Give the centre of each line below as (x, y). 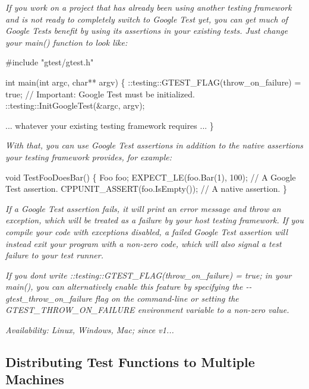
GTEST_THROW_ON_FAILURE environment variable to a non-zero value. (147, 310)
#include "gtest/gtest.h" (50, 62)
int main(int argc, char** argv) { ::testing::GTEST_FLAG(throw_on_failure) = (153, 82)
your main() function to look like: (67, 42)
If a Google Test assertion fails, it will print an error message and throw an (143, 208)
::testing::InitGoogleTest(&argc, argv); (75, 105)
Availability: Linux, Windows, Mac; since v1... (90, 330)
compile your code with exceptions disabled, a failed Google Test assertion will (147, 231)
